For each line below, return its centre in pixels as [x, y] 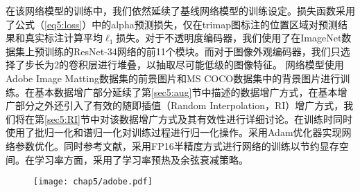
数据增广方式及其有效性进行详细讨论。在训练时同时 [235, 118]
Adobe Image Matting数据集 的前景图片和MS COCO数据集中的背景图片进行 [173, 78]
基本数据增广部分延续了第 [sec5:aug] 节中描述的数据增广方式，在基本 [186, 92]
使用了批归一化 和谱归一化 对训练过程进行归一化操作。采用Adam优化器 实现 [174, 132]
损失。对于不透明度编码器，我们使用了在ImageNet [229, 38]
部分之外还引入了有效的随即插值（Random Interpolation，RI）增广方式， [179, 105]
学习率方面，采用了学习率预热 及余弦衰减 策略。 [141, 159]
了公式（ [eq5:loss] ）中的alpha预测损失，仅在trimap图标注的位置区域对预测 [172, 24]
